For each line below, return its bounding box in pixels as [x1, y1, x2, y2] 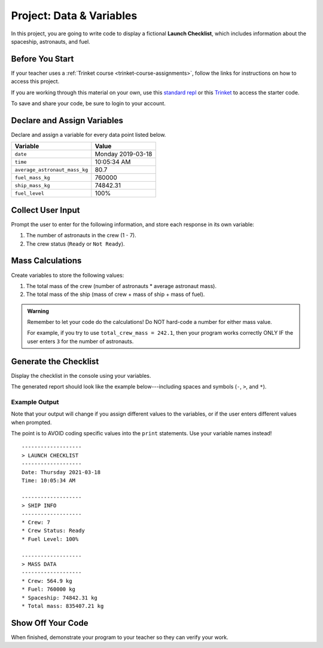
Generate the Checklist [11, 356, 99, 366]
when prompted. [11, 418, 52, 426]
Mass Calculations [11, 256, 82, 266]
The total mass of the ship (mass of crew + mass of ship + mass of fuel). [26, 291, 205, 298]
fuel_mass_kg [14, 174, 50, 181]
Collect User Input [11, 205, 80, 215]
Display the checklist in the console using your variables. [11, 372, 151, 379]
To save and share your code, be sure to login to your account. [11, 100, 166, 107]
